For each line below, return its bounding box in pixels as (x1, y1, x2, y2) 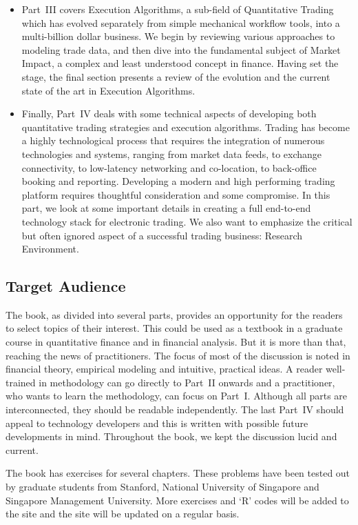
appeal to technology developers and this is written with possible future (6, 415, 308, 430)
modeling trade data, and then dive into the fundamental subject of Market (21, 42, 341, 57)
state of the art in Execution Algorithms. (21, 83, 196, 97)
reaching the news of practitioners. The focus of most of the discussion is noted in (6, 348, 350, 362)
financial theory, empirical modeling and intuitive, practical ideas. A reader (6, 361, 323, 376)
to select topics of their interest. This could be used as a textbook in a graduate (6, 321, 343, 335)
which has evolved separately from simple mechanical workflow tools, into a (21, 15, 340, 30)
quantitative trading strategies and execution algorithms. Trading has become (21, 119, 350, 134)
